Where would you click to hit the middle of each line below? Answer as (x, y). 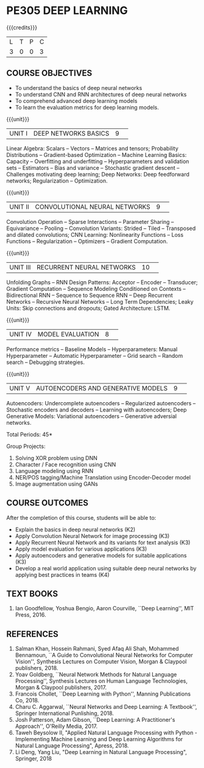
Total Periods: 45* (30, 434)
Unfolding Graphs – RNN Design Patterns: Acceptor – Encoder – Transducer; (102, 282)
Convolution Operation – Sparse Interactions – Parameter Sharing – (90, 222)
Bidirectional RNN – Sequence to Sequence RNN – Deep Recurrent (90, 295)
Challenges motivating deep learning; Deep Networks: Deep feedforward (98, 174)
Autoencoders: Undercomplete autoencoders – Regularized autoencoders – (101, 403)
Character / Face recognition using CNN (65, 464)
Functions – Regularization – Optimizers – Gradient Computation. (87, 241)
